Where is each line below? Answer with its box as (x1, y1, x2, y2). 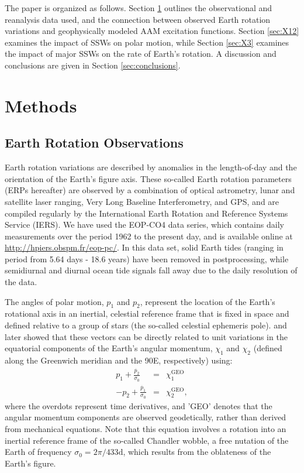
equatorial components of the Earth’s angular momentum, (5, 342, 213, 354)
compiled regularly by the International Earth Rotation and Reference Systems (5, 207, 288, 219)
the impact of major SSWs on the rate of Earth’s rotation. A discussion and (5, 47, 277, 60)
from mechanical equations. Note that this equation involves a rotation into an (5, 423, 286, 435)
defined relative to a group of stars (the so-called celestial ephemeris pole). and (5, 319, 287, 331)
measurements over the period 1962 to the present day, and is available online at (5, 229, 293, 242)
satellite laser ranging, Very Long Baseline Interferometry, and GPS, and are (5, 195, 279, 207)
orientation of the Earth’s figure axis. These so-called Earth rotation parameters (5, 172, 292, 184)
